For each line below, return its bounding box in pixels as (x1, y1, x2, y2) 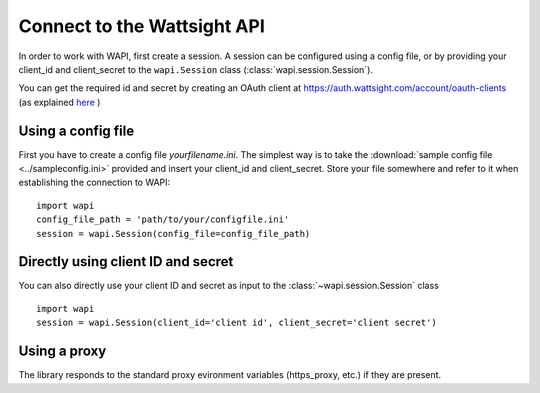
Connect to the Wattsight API (18, 15, 265, 37)
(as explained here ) (18, 96, 101, 108)
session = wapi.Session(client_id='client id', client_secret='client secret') (36, 317, 437, 329)
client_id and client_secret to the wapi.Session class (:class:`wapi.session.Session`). (18, 63, 374, 75)
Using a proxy (18, 343, 107, 360)
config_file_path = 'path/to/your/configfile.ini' (36, 214, 290, 225)
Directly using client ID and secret (18, 253, 234, 270)
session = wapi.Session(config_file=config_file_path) (36, 228, 311, 239)
